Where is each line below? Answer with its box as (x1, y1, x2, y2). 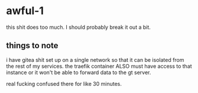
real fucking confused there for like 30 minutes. (6, 80, 122, 87)
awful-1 (6, 4, 44, 18)
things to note (6, 41, 59, 51)
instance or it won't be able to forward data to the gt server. (6, 69, 151, 76)
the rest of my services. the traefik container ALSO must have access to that (6, 62, 192, 69)
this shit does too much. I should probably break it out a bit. (6, 24, 151, 31)
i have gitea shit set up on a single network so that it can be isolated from (6, 56, 184, 63)
